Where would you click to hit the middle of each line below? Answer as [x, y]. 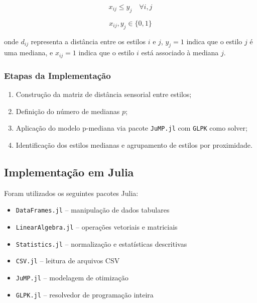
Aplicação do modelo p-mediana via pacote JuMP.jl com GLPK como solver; [132, 128]
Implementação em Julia [69, 172]
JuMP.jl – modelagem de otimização [72, 277]
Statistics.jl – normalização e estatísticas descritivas [101, 243]
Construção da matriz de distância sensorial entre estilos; [104, 94]
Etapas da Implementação [57, 75]
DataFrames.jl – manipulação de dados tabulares [93, 210]
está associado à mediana [180, 53]
